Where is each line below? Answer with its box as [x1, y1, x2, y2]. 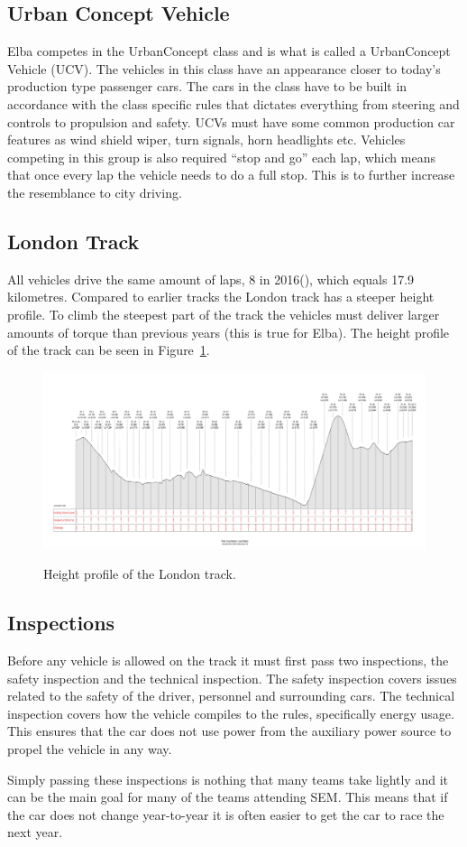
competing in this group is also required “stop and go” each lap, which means [7, 147, 435, 166]
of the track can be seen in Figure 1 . [7, 340, 210, 359]
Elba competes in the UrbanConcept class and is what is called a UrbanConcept [7, 42, 451, 60]
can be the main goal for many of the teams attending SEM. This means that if [7, 787, 448, 806]
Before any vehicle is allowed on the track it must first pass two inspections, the [7, 650, 449, 669]
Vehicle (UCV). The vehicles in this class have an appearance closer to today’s [7, 59, 441, 78]
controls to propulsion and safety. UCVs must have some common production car [7, 112, 455, 131]
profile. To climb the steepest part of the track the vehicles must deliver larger [7, 304, 440, 323]
